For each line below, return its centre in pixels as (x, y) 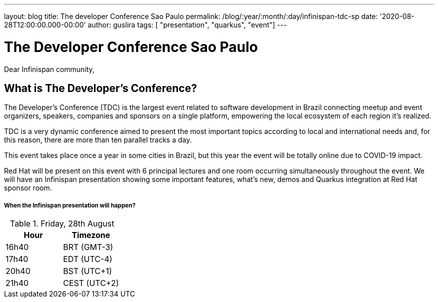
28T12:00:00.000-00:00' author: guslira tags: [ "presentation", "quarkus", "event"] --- (145, 25)
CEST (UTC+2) (91, 283)
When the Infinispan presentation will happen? (70, 205)
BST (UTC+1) (87, 271)
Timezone (91, 235)
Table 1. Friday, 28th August (62, 224)
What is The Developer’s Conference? (100, 88)
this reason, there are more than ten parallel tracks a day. (98, 140)
